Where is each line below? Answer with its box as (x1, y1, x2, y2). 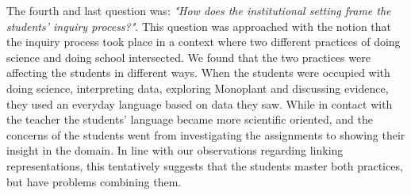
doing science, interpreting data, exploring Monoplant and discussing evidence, (6, 79, 389, 96)
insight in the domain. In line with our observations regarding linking (6, 142, 344, 159)
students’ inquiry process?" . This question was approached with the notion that (6, 17, 392, 34)
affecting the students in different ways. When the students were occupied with (6, 64, 390, 81)
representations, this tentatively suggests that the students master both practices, (6, 157, 403, 174)
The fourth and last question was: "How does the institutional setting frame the (6, 2, 391, 18)
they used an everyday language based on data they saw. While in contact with (6, 95, 393, 112)
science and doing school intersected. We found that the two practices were (6, 48, 371, 65)
